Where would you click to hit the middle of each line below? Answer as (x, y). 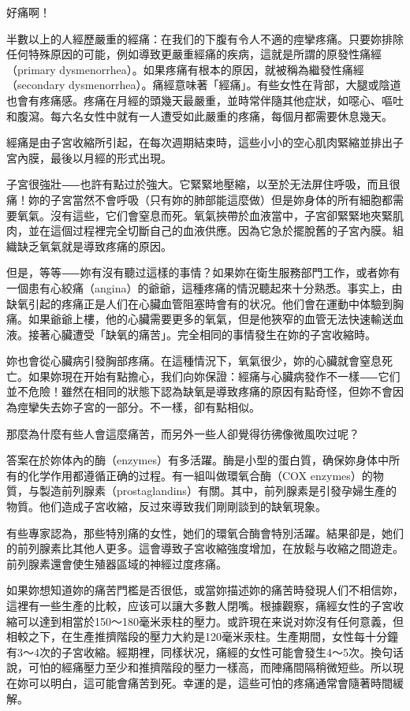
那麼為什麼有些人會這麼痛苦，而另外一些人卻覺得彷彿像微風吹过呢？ (183, 433)
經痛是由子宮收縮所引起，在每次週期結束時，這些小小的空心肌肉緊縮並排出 (199, 142)
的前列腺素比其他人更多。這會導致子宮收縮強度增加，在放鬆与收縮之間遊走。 (205, 548)
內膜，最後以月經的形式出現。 (94, 157)
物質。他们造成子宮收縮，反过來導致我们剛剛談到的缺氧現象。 (166, 506)
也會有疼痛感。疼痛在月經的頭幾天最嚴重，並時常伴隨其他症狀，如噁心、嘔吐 (205, 100)
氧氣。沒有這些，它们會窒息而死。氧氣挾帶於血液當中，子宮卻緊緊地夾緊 (205, 215)
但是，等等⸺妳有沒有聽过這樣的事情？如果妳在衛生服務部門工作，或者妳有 (203, 272)
